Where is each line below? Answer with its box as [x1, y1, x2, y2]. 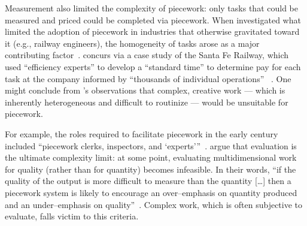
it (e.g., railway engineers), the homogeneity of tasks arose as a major [5, 37, 260, 49]
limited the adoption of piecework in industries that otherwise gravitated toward [5, 25, 300, 38]
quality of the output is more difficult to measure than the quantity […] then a [5, 174, 291, 187]
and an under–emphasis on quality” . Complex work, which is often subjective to [5, 198, 303, 210]
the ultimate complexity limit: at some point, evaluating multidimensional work [5, 151, 297, 164]
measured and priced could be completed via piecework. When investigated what [5, 13, 301, 26]
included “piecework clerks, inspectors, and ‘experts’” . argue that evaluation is [5, 139, 297, 152]
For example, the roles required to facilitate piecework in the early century [5, 127, 278, 140]
